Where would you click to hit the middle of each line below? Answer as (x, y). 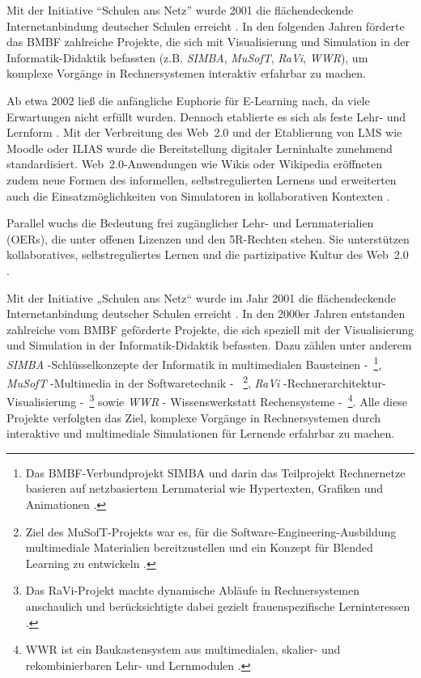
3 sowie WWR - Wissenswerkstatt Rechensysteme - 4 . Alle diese (248, 400)
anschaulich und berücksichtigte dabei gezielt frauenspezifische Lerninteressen (218, 606)
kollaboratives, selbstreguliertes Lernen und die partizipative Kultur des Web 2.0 (208, 254)
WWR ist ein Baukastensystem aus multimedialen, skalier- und (183, 649)
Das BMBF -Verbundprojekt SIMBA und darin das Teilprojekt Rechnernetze (215, 472)
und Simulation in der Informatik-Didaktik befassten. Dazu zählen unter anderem (209, 345)
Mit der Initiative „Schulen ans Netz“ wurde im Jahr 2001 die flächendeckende (201, 297)
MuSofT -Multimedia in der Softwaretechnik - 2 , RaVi (143, 381)
